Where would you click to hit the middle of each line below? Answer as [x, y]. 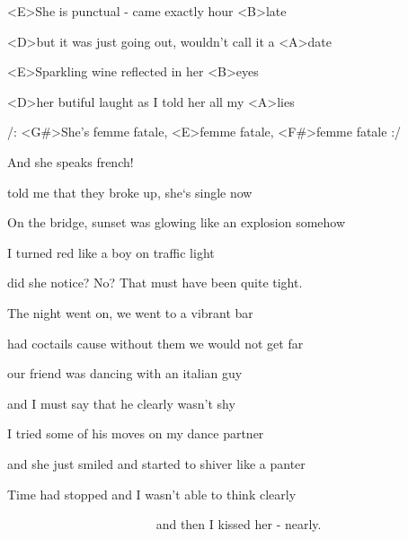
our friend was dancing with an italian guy [125, 373]
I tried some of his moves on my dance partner [136, 433]
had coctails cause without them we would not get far [155, 343]
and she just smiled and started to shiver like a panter [156, 463]
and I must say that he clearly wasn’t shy [121, 403]
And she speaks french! [71, 161]
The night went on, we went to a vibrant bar [130, 312]
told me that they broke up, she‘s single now [130, 192]
